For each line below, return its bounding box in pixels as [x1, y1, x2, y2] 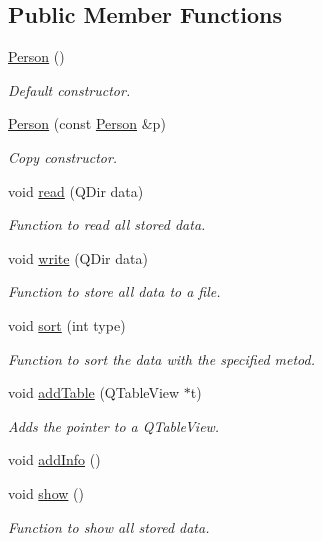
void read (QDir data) [8, 180, 144, 201]
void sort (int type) [8, 314, 126, 335]
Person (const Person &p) [8, 113, 166, 134]
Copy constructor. [8, 146, 118, 167]
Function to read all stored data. [8, 214, 206, 235]
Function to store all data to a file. [8, 281, 221, 302]
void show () [8, 482, 84, 503]
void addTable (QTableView [8, 382, 180, 403]
